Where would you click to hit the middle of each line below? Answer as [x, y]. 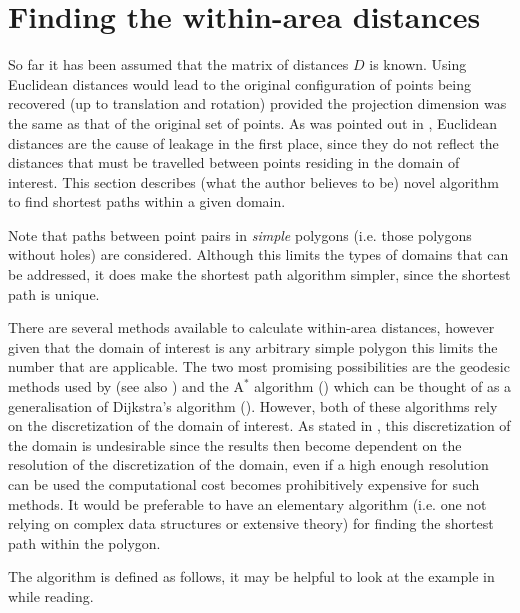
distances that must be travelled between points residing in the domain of [234, 162]
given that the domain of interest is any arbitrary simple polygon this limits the [253, 346]
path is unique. [54, 293]
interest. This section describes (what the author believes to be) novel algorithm [253, 181]
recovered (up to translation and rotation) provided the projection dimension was [257, 103]
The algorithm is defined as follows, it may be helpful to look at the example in [251, 576]
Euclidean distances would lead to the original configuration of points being [239, 83]
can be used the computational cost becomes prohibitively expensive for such [244, 484]
